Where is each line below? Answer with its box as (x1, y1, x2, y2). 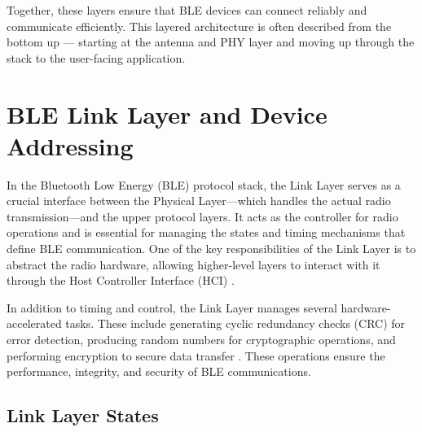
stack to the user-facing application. (7, 49, 186, 66)
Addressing (7, 129, 134, 162)
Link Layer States (7, 403, 159, 428)
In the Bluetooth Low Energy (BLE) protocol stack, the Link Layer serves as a (7, 176, 401, 193)
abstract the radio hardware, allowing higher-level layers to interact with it (7, 255, 380, 273)
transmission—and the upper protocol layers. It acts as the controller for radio (7, 207, 398, 225)
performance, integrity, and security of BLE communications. (7, 363, 311, 380)
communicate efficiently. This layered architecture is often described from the (7, 17, 392, 34)
